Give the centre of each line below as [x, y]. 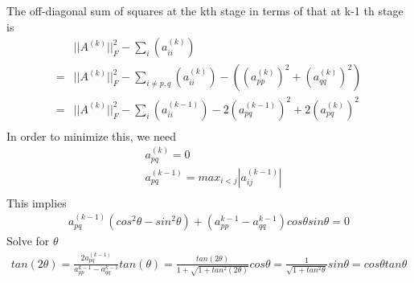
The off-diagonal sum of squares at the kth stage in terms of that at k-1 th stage [205, 10]
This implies [37, 202]
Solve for [28, 241]
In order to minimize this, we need [91, 135]
